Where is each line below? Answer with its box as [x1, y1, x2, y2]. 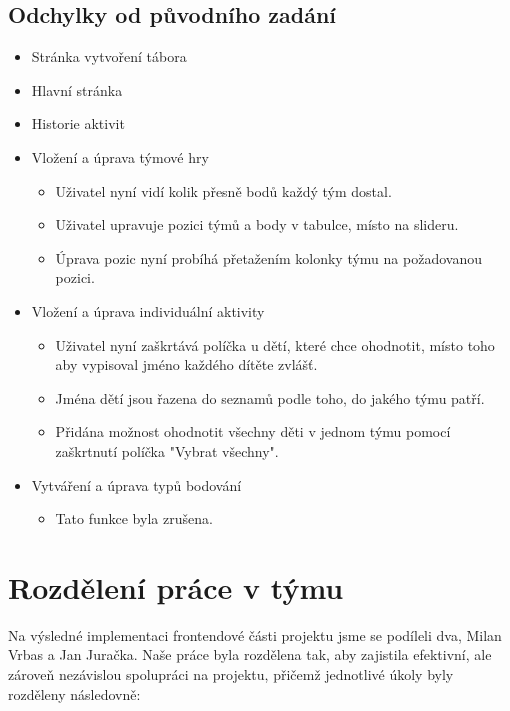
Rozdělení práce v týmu [8, 566, 344, 607]
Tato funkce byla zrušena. [55, 508, 213, 529]
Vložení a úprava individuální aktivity [31, 300, 265, 321]
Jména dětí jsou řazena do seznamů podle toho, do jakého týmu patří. [55, 387, 485, 408]
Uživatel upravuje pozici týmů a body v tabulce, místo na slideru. [55, 214, 459, 235]
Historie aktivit [31, 113, 125, 134]
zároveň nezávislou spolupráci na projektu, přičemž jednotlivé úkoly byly [8, 664, 454, 685]
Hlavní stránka [31, 79, 123, 100]
